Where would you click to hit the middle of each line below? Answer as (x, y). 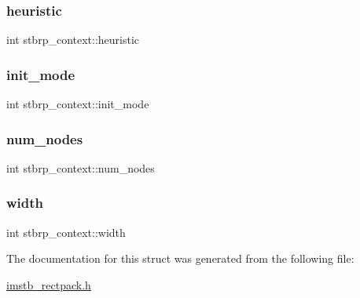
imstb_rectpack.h (49, 284)
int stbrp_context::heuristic (73, 40)
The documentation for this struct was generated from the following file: (180, 258)
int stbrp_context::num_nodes (81, 167)
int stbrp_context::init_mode (78, 104)
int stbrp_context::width (66, 232)
